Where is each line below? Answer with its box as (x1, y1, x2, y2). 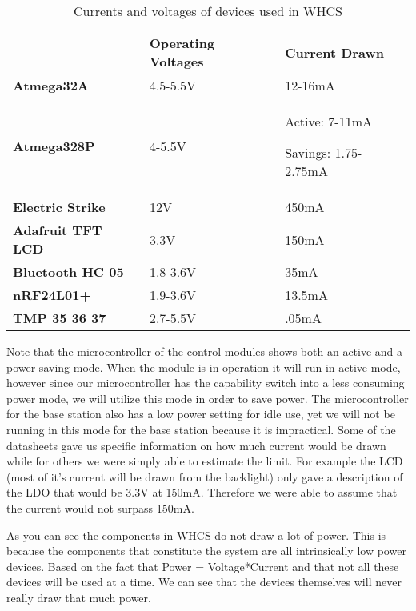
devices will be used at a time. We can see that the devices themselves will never (6, 573, 402, 590)
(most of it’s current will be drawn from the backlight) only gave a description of (6, 468, 403, 485)
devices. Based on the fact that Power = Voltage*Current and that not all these (6, 557, 399, 574)
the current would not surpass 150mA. (6, 499, 194, 516)
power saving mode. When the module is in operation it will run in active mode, (6, 358, 401, 375)
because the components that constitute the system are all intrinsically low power (6, 542, 406, 559)
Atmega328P (13, 137, 95, 155)
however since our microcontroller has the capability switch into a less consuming (6, 374, 405, 391)
